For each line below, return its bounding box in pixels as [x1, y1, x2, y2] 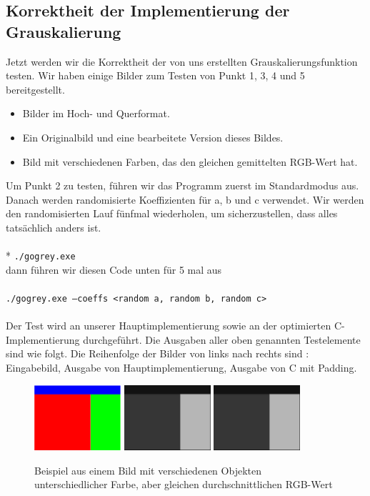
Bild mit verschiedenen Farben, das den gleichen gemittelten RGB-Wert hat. [22, 154, 358, 169]
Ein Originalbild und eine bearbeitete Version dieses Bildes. [22, 129, 284, 144]
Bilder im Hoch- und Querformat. [22, 106, 170, 121]
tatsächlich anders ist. [6, 219, 101, 234]
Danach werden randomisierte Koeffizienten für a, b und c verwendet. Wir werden [6, 192, 364, 207]
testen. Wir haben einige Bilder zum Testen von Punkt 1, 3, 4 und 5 [6, 68, 305, 83]
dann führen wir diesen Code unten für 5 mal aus [6, 262, 222, 277]
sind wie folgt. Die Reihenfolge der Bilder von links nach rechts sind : [6, 346, 309, 361]
